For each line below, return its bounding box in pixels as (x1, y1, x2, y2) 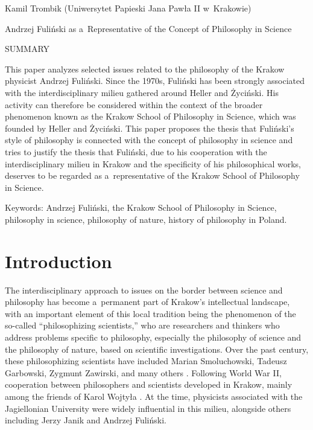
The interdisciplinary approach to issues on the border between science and (5, 283, 283, 296)
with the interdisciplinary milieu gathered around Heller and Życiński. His (5, 86, 279, 98)
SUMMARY (5, 42, 50, 55)
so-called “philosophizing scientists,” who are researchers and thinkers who (5, 319, 280, 332)
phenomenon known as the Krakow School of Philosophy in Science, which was (5, 110, 296, 123)
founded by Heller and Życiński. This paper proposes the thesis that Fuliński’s (5, 121, 294, 134)
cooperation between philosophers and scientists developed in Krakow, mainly (5, 378, 292, 391)
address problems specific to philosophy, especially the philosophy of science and (5, 331, 302, 343)
